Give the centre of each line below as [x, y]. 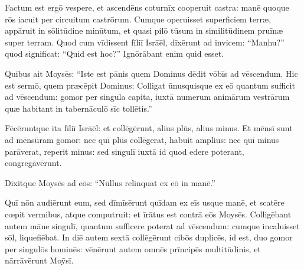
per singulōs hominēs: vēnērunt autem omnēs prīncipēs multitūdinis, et [133, 248]
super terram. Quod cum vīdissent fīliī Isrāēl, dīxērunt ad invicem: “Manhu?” [145, 42]
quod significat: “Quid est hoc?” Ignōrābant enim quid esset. [114, 53]
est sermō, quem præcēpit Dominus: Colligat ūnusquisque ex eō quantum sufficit [150, 85]
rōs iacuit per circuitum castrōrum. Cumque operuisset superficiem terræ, [138, 19]
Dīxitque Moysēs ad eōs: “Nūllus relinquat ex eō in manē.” [110, 182]
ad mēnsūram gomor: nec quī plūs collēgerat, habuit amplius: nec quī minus [142, 139]
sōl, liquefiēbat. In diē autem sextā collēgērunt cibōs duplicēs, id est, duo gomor [149, 237]
